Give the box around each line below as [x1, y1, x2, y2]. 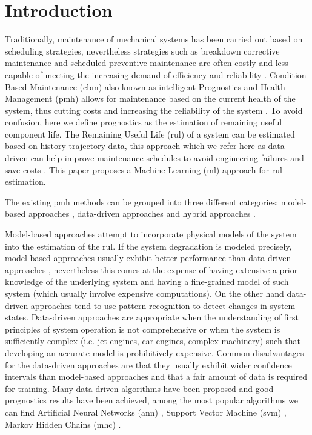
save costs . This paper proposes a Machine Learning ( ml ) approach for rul [5, 163, 282, 176]
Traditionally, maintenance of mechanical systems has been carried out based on [5, 33, 303, 45]
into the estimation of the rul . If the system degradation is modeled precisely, [5, 239, 292, 252]
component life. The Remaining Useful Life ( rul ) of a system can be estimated [5, 127, 295, 140]
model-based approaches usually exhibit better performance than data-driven [5, 251, 291, 264]
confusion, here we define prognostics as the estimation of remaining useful [5, 116, 282, 128]
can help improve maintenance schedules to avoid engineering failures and [30, 151, 304, 164]
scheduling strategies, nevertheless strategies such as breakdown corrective [5, 44, 280, 57]
